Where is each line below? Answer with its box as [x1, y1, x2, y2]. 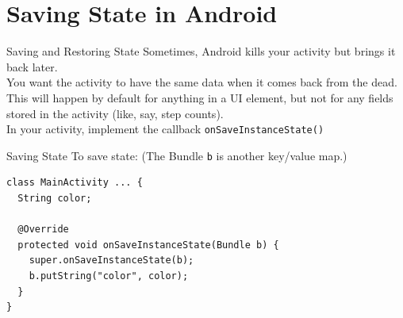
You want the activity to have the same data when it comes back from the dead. [6, 74, 397, 90]
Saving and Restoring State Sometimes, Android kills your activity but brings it [6, 43, 396, 59]
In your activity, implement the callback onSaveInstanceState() [6, 121, 324, 137]
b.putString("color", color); [29, 270, 189, 282]
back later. [6, 58, 58, 75]
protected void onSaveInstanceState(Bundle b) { [17, 239, 279, 251]
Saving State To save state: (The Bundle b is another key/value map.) [6, 147, 347, 163]
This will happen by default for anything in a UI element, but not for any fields [6, 89, 393, 105]
